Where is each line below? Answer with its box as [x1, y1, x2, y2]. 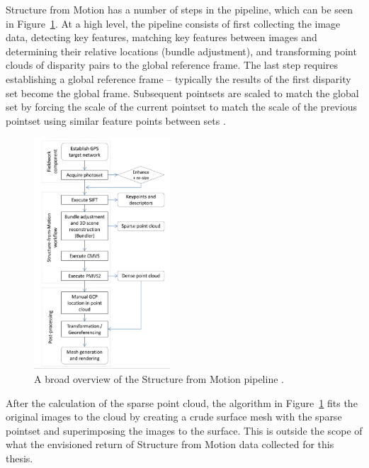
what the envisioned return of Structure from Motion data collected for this [6, 437, 334, 452]
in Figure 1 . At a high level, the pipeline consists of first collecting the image [6, 16, 341, 30]
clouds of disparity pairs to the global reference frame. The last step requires [6, 57, 338, 72]
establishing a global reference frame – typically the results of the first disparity [6, 71, 351, 86]
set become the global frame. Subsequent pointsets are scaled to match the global [6, 85, 359, 100]
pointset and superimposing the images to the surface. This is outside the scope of [6, 423, 363, 438]
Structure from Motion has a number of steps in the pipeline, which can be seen [6, 2, 353, 16]
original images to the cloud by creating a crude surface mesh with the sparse [6, 409, 342, 424]
